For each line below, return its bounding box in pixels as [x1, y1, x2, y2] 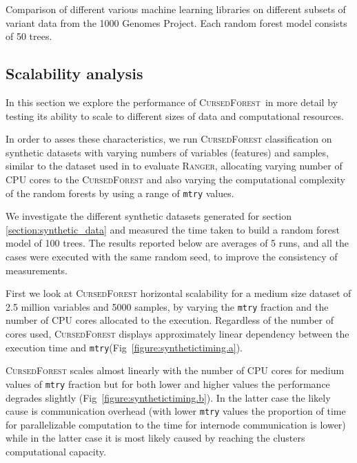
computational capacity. [6, 444, 106, 458]
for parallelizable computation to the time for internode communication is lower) [6, 417, 346, 431]
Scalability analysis [6, 63, 143, 84]
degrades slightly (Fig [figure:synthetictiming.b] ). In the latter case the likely [6, 390, 331, 404]
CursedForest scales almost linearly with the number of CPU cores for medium [6, 363, 345, 378]
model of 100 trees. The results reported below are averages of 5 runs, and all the [6, 236, 349, 250]
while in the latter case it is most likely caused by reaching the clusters [6, 431, 305, 445]
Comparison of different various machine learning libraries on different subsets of [6, 2, 346, 16]
